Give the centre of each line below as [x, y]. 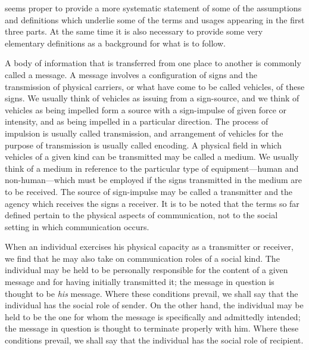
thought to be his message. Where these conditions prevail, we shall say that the [152, 293]
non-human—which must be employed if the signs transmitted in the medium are [153, 180]
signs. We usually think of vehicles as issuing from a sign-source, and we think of [152, 98]
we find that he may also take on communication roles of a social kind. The [142, 258]
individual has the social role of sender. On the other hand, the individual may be [154, 305]
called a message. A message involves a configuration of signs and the [131, 74]
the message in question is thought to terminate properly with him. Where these [152, 328]
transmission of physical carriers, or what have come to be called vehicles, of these [155, 86]
